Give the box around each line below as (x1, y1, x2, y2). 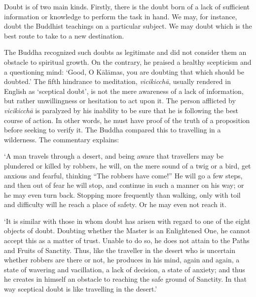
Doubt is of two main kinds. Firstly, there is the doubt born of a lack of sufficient (4, 1, 250, 11)
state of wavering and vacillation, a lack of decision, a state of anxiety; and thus (4, 264, 245, 274)
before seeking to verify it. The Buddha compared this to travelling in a (4, 125, 221, 135)
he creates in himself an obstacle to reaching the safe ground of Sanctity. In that (4, 274, 247, 284)
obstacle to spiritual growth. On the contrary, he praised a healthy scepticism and (4, 56, 252, 67)
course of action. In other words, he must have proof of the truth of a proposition (4, 115, 250, 125)
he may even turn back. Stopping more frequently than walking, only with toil (4, 189, 241, 200)
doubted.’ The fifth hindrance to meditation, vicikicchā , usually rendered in (4, 76, 231, 86)
